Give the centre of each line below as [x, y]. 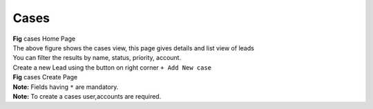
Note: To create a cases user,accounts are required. [87, 96]
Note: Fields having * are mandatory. [66, 87]
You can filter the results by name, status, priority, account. [97, 58]
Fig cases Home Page [44, 39]
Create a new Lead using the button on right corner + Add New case [112, 67]
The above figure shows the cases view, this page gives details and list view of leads [134, 48]
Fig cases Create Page [45, 77]
